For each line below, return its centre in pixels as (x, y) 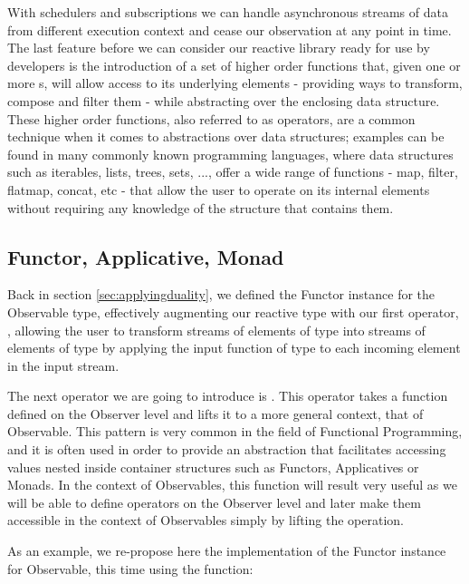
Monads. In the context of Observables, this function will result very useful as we (232, 485)
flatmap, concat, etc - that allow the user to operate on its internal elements (219, 189)
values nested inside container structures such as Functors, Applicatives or (213, 467)
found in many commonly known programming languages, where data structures (230, 154)
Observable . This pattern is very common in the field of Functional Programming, (235, 431)
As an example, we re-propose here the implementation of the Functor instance (227, 551)
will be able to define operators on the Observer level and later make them (214, 502)
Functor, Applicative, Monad (146, 256)
